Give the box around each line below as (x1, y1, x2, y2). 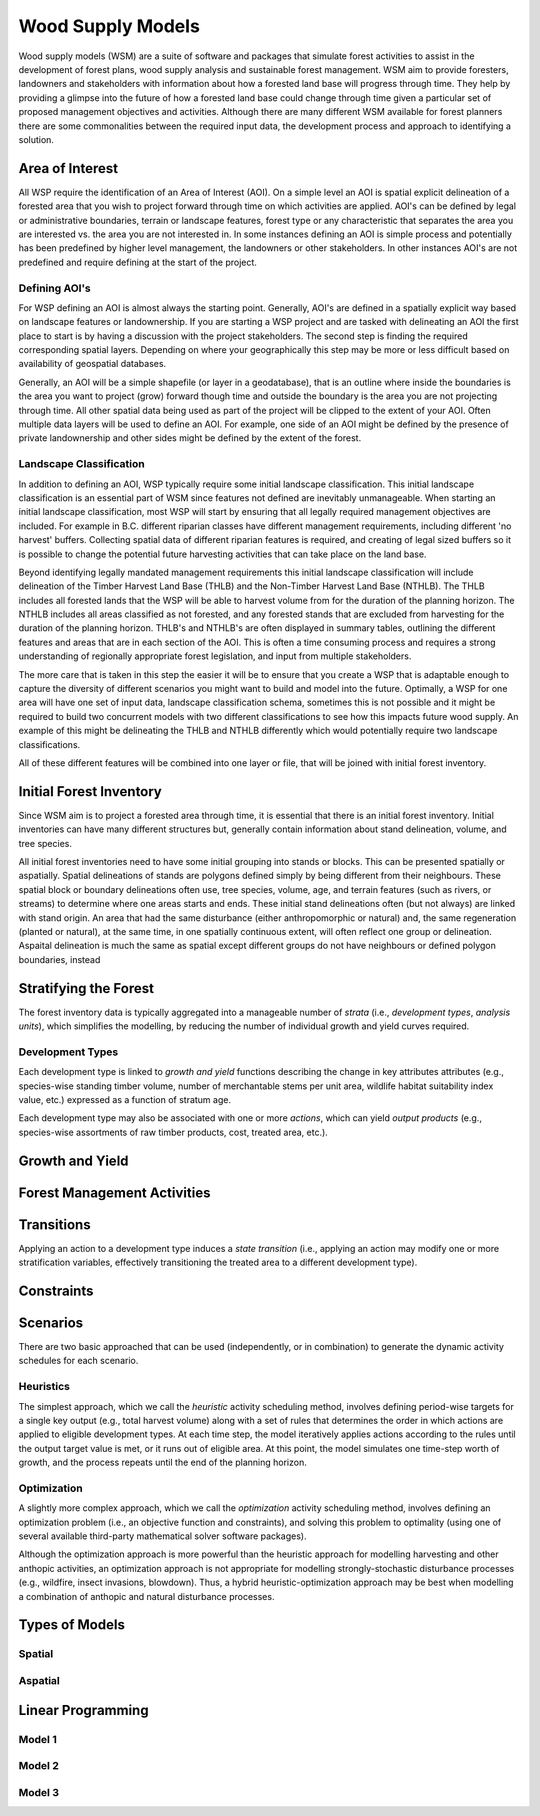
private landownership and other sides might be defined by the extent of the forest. (18, 432, 362, 444)
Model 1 (18, 1732, 57, 1746)
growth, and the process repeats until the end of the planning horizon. (18, 1456, 307, 1469)
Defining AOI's (18, 281, 91, 295)
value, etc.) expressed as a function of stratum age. (18, 1094, 232, 1105)
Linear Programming (18, 1701, 149, 1719)
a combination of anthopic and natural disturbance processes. (18, 1590, 275, 1602)
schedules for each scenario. (18, 1355, 139, 1367)
